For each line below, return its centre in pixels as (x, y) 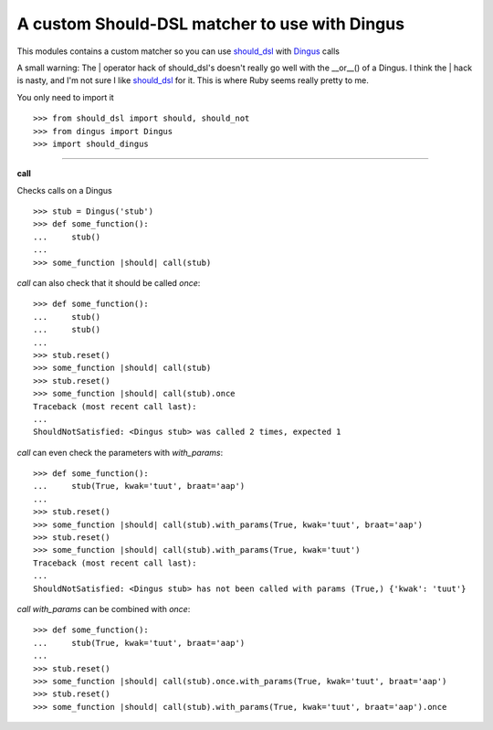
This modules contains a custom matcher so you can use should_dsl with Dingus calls (178, 51)
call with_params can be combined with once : (104, 609)
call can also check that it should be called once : (109, 283)
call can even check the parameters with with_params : (120, 452)
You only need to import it (65, 97)
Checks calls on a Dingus (65, 190)
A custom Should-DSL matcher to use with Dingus (211, 24)
